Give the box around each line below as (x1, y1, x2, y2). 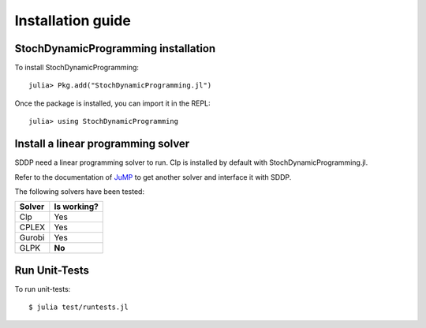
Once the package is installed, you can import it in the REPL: (14, 99, 211, 108)
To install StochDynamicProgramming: (14, 63, 140, 73)
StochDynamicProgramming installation (14, 42, 216, 55)
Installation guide (14, 12, 132, 29)
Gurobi (19, 233, 45, 244)
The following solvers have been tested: (14, 186, 145, 196)
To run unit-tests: (14, 284, 71, 293)
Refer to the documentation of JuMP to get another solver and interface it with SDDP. (14, 172, 292, 181)
